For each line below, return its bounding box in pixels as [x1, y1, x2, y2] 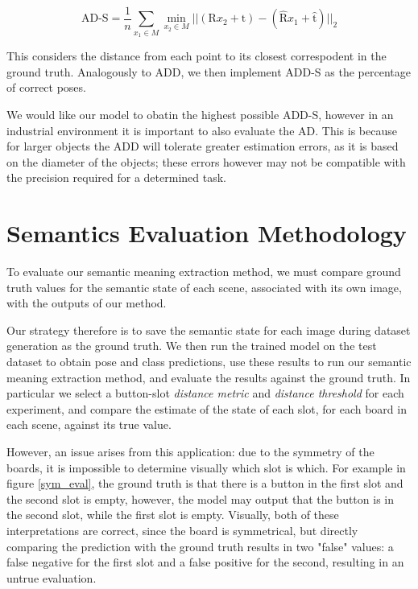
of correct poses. [6, 79, 86, 96]
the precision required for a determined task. [6, 169, 226, 186]
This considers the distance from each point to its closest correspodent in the [6, 47, 387, 64]
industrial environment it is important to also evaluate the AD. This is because [6, 122, 397, 138]
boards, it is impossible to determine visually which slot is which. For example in [6, 459, 406, 476]
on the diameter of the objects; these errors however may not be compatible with [6, 153, 406, 170]
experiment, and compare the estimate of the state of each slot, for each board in [6, 400, 407, 417]
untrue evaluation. [6, 569, 97, 586]
